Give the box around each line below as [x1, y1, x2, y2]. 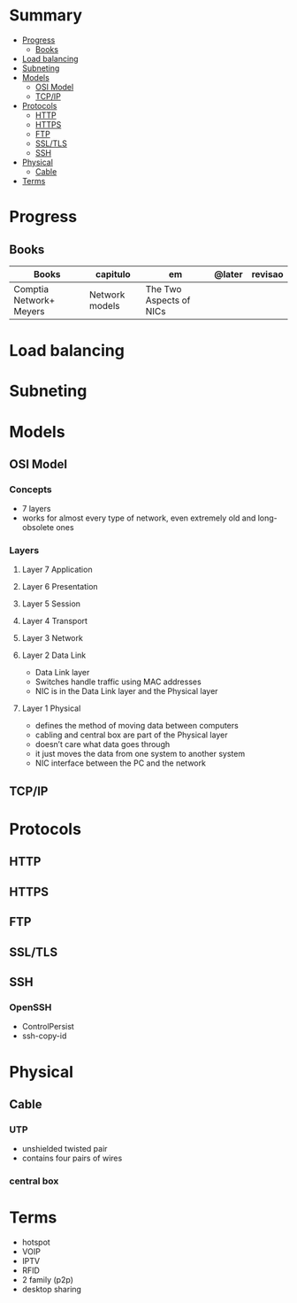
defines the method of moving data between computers [34, 721, 239, 731]
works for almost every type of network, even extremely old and [21, 513, 256, 523]
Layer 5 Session [21, 598, 81, 609]
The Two [145, 282, 182, 295]
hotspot [21, 1237, 50, 1248]
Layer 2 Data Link [21, 650, 87, 660]
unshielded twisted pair [21, 1144, 108, 1154]
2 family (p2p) [21, 1275, 73, 1285]
